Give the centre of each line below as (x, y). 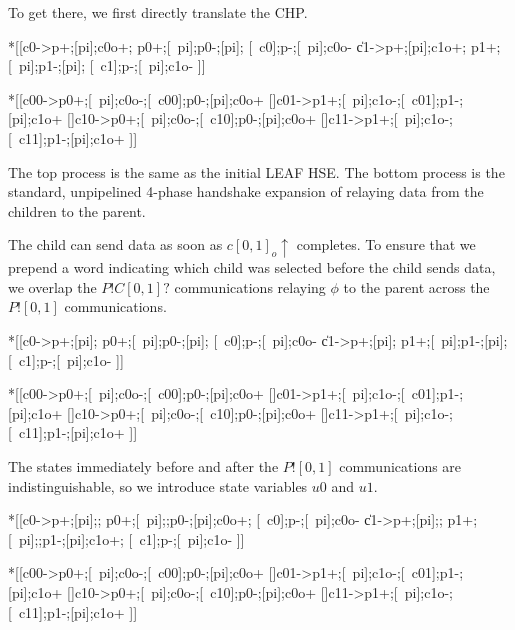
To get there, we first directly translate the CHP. (158, 12)
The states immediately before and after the (143, 465)
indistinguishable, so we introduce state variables (158, 485)
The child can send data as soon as (115, 244)
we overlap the (52, 286)
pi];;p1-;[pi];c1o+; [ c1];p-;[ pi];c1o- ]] (131, 538)
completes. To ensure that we (386, 244)
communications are (400, 465)
